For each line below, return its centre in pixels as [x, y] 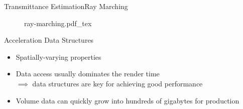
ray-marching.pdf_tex [58, 23]
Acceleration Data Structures [49, 40]
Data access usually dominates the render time [88, 74]
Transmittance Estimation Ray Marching [66, 6]
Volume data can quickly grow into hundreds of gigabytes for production [128, 100]
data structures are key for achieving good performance [117, 83]
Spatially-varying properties [58, 57]
